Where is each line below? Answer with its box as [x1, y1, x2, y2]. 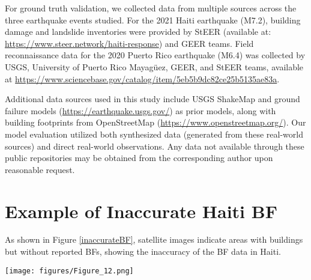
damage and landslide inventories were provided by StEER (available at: [5, 25, 271, 38]
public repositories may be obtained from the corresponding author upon [5, 151, 273, 164]
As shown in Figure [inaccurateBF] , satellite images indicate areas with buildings [5, 233, 303, 246]
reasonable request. [5, 163, 75, 175]
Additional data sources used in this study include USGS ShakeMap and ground [5, 93, 300, 105]
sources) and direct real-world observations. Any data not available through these [5, 139, 304, 152]
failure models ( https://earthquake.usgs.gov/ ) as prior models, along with [5, 104, 276, 117]
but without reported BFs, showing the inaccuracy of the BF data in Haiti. [5, 245, 281, 258]
